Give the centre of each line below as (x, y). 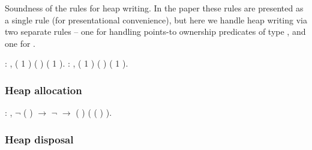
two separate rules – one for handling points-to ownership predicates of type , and (155, 31)
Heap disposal (39, 139)
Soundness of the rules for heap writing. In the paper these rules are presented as (154, 8)
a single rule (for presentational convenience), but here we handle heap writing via (156, 19)
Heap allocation (43, 90)
